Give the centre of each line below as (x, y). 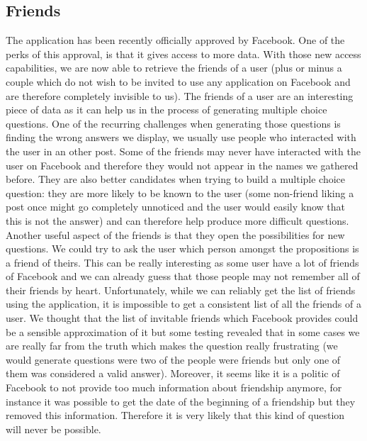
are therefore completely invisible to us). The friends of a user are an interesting (180, 95)
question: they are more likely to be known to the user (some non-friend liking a (180, 192)
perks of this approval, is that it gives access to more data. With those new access (183, 54)
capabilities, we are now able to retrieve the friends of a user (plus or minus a (174, 68)
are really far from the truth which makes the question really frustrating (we (172, 346)
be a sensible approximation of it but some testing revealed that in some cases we (183, 331)
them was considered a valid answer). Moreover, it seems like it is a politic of (173, 373)
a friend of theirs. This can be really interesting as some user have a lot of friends (182, 262)
